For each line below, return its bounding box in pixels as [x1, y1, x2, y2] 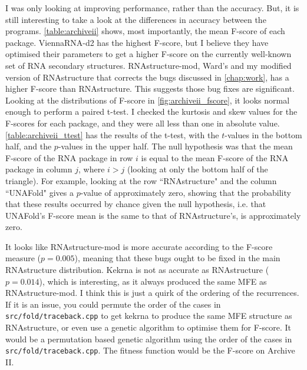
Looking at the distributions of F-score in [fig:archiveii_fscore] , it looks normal [5, 94, 290, 106]
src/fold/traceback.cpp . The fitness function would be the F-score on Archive [5, 344, 295, 356]
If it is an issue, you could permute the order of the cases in [5, 298, 221, 310]
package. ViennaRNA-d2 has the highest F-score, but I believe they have [5, 36, 269, 48]
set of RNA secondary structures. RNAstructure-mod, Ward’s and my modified [5, 59, 292, 71]
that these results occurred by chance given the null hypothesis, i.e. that [5, 198, 266, 210]
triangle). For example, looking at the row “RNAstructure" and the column [5, 174, 277, 186]
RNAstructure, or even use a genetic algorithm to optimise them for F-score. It [5, 321, 292, 334]
